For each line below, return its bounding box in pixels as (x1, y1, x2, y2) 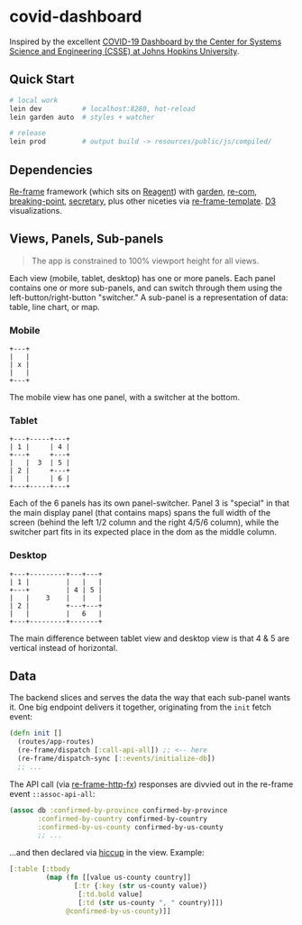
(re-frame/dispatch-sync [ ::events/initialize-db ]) (17, 755, 216, 764)
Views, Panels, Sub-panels (9, 232, 164, 247)
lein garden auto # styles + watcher (9, 113, 155, 122)
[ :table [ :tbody (9, 865, 70, 874)
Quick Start (9, 72, 75, 87)
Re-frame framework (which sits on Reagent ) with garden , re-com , (9, 186, 257, 197)
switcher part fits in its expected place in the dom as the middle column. (9, 527, 278, 537)
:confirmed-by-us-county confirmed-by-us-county (37, 822, 224, 831)
